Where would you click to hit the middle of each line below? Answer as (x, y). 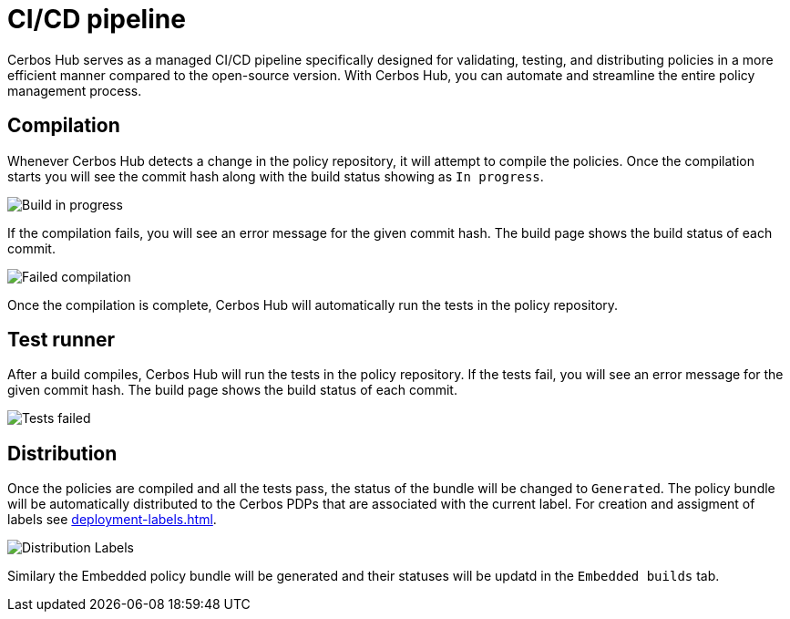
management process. (75, 90)
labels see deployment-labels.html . (112, 520)
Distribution (62, 453)
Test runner (62, 340)
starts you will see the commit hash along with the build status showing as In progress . (276, 176)
